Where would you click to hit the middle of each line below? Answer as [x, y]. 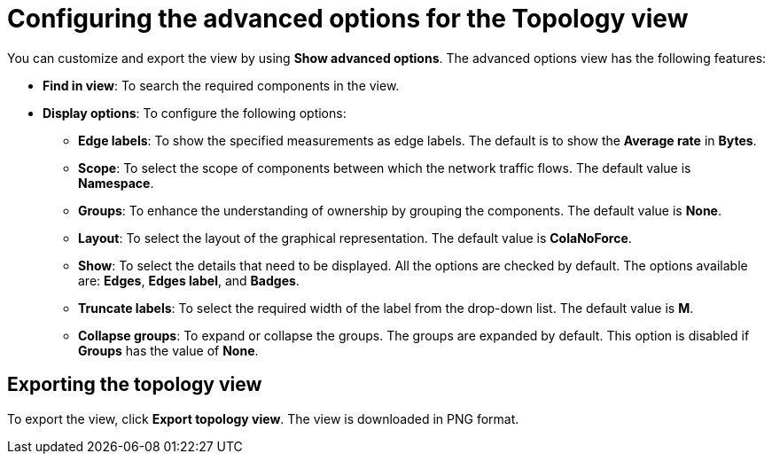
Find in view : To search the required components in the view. [221, 85]
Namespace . [116, 183]
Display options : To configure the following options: [195, 113]
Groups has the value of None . [168, 350]
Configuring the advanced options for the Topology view [348, 19]
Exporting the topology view [135, 385]
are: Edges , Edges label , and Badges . [189, 280]
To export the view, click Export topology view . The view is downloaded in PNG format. [263, 418]
